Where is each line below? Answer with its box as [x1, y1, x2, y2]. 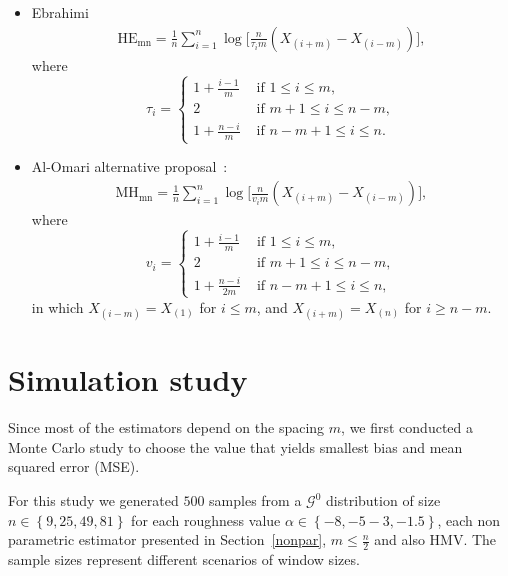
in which [31, 296, 84, 317]
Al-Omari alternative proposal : [31, 156, 228, 177]
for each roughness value [131, 509, 281, 530]
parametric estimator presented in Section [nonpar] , [8, 529, 327, 550]
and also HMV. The [374, 529, 497, 550]
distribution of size [326, 490, 441, 511]
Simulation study [8, 359, 248, 400]
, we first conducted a [341, 417, 474, 438]
